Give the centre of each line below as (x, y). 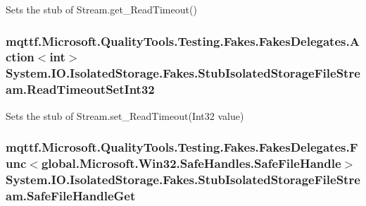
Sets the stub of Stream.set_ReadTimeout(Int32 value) (125, 115)
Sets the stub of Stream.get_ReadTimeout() (101, 9)
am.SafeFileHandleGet (71, 195)
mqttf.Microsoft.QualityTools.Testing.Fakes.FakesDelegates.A (183, 41)
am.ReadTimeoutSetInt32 (80, 89)
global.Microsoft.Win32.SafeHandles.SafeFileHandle (191, 163)
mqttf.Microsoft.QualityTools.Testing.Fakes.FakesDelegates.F (182, 147)
